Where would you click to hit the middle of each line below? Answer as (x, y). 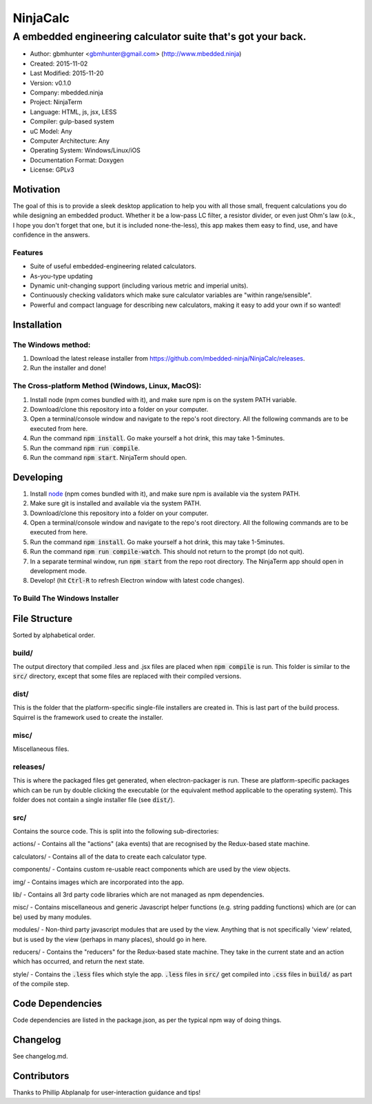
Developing (38, 477)
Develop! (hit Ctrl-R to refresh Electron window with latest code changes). (137, 581)
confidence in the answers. (51, 235)
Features (28, 252)
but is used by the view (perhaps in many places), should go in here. (110, 939)
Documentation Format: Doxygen (77, 160)
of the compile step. (41, 984)
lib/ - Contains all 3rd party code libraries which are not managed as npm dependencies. (138, 894)
